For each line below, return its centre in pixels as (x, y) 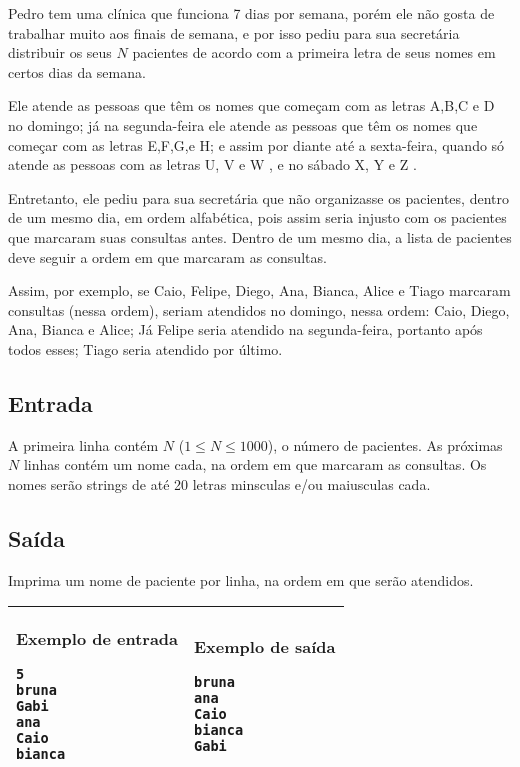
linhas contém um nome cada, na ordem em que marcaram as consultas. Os (255, 464)
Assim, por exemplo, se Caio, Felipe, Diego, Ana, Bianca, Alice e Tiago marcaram (259, 290)
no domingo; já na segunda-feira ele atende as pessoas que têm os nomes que (243, 124)
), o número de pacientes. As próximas (385, 444)
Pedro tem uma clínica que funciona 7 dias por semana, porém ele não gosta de (251, 13)
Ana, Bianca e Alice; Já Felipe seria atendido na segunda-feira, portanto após (245, 329)
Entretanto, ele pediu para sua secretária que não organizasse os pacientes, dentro (258, 197)
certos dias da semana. (77, 71)
